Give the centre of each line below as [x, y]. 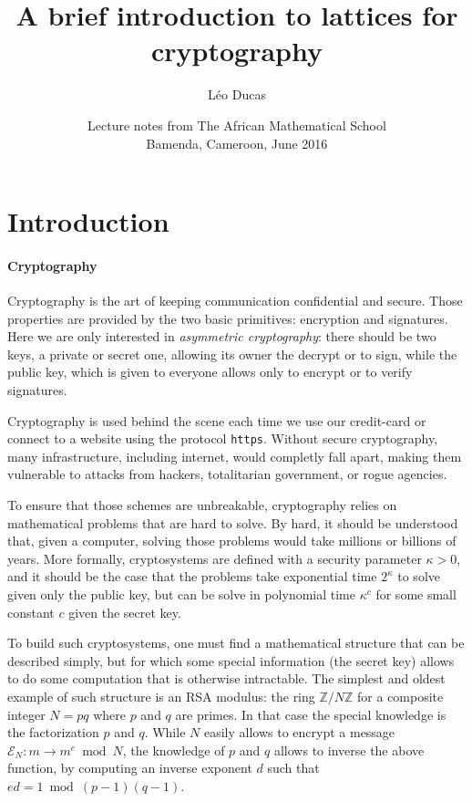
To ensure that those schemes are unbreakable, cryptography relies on [202, 505]
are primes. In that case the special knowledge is [311, 714]
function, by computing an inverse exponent [130, 768]
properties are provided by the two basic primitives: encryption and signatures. [228, 318]
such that [293, 768]
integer [26, 714]
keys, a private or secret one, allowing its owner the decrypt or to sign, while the [232, 354]
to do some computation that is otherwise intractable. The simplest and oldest [226, 678]
